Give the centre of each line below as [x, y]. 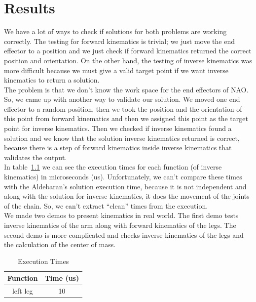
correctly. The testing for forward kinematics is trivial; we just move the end [119, 41]
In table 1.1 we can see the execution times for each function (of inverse [113, 167]
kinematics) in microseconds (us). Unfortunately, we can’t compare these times [123, 177]
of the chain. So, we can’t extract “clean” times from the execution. [106, 205]
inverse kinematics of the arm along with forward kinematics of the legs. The [120, 225]
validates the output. [36, 157]
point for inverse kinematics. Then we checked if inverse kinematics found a [118, 128]
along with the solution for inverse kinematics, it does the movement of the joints [127, 196]
